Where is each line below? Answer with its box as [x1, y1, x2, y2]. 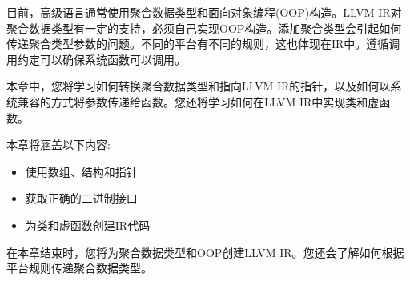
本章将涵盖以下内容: [6, 136, 111, 153]
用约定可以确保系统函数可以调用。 [6, 50, 186, 67]
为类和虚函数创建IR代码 [25, 216, 151, 233]
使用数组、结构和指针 [25, 163, 138, 179]
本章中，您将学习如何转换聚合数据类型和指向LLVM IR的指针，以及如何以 [6, 78, 391, 94]
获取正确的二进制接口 [25, 190, 138, 207]
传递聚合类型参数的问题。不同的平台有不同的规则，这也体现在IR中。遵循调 [6, 35, 400, 52]
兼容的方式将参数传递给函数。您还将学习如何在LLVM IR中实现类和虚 [17, 93, 380, 110]
